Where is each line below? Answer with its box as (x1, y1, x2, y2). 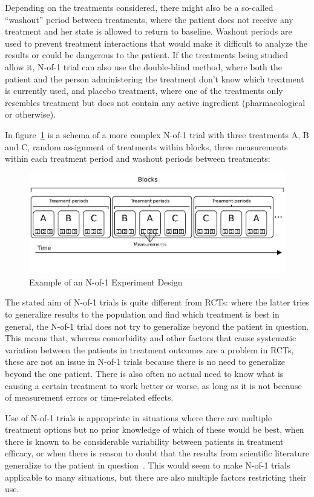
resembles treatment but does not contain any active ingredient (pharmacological (5, 96, 306, 108)
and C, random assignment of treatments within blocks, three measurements (5, 140, 288, 153)
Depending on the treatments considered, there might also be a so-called (5, 1, 273, 13)
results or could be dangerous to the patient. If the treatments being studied (5, 48, 288, 61)
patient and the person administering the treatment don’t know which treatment (5, 72, 304, 85)
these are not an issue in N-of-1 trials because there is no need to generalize (5, 355, 285, 368)
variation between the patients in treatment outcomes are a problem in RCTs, (5, 343, 294, 356)
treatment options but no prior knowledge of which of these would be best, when (5, 423, 304, 436)
